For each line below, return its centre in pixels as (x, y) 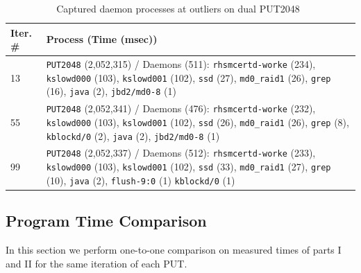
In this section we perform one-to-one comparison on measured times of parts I (174, 250)
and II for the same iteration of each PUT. (96, 263)
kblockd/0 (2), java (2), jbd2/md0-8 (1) (133, 135)
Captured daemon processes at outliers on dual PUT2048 (178, 8)
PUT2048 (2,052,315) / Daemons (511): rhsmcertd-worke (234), (181, 64)
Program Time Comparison (106, 221)
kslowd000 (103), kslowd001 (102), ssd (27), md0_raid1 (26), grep (188, 77)
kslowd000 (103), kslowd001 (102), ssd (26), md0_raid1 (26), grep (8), (198, 122)
